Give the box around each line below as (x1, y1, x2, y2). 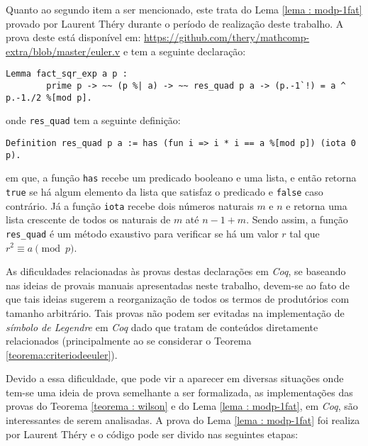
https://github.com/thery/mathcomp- (144, 30, 310, 45)
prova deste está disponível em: (6, 30, 141, 45)
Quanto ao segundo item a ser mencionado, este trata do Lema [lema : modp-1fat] (6, 2, 362, 16)
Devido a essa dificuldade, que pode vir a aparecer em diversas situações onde (6, 371, 344, 386)
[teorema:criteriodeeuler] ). (6, 347, 118, 362)
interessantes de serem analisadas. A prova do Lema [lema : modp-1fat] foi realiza (6, 413, 360, 428)
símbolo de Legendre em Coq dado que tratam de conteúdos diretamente (6, 319, 318, 334)
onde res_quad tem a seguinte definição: (6, 113, 181, 128)
